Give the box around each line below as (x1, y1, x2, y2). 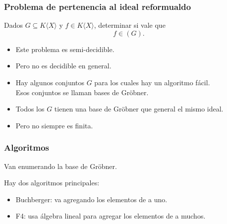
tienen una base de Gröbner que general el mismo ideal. (54, 104, 224, 114)
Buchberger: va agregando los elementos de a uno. (15, 194, 168, 204)
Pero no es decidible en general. (15, 60, 112, 71)
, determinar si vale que (94, 20, 166, 30)
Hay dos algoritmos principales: (4, 177, 100, 188)
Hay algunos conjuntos (15, 77, 85, 87)
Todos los (15, 104, 45, 114)
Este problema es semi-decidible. (15, 44, 114, 54)
